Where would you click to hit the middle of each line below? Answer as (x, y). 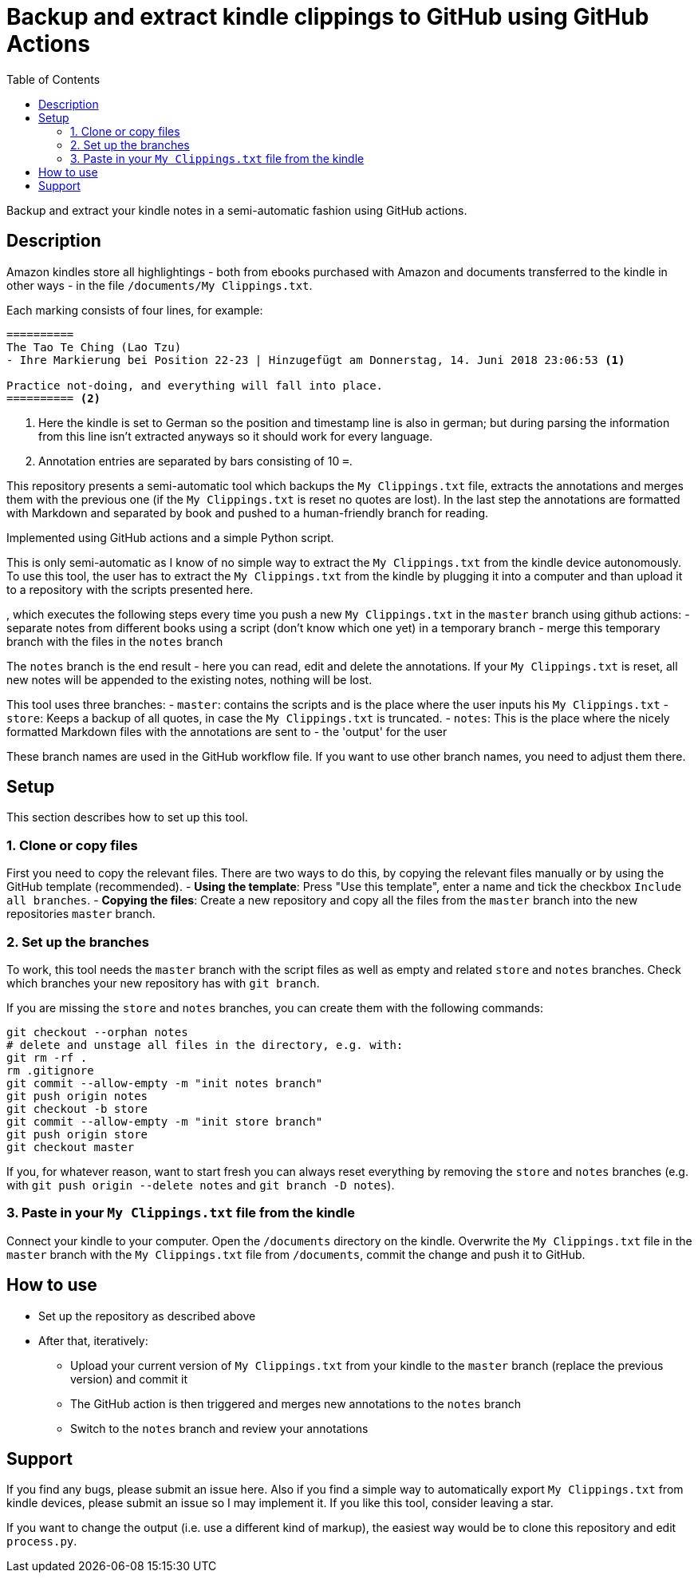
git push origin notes (77, 1096)
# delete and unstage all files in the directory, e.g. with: (205, 1045)
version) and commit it (129, 1379)
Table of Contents (53, 79)
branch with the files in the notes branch (115, 641)
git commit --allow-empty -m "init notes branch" (165, 1083)
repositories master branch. (81, 914)
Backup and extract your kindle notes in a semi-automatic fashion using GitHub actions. (237, 210)
